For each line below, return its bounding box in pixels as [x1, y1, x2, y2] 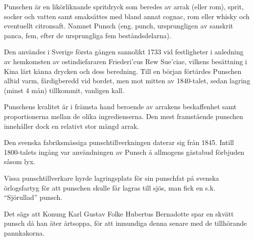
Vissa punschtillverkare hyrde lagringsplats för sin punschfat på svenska [4, 172, 219, 183]
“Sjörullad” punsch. [4, 192, 63, 202]
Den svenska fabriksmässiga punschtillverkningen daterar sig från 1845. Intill [4, 137, 234, 147]
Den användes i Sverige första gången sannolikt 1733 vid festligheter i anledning [4, 47, 244, 57]
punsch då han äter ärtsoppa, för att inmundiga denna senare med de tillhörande [4, 218, 247, 228]
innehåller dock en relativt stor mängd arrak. [4, 120, 139, 131]
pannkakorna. [4, 227, 45, 238]
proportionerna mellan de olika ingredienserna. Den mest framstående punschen [4, 111, 243, 121]
